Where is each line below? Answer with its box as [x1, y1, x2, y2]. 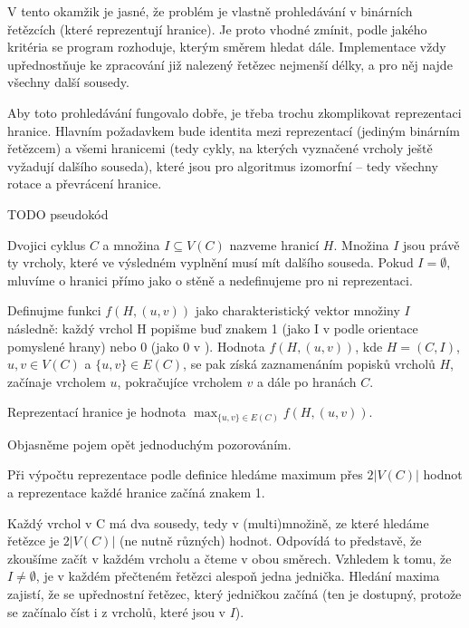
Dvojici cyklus [7, 235, 86, 254]
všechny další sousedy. [7, 72, 129, 92]
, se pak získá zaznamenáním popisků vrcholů [183, 354, 435, 373]
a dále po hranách [256, 372, 357, 391]
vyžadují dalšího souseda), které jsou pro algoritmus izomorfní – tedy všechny [7, 156, 438, 175]
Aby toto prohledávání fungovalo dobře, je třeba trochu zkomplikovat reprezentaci [7, 102, 462, 121]
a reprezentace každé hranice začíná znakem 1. [7, 482, 265, 501]
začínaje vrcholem [7, 372, 106, 391]
